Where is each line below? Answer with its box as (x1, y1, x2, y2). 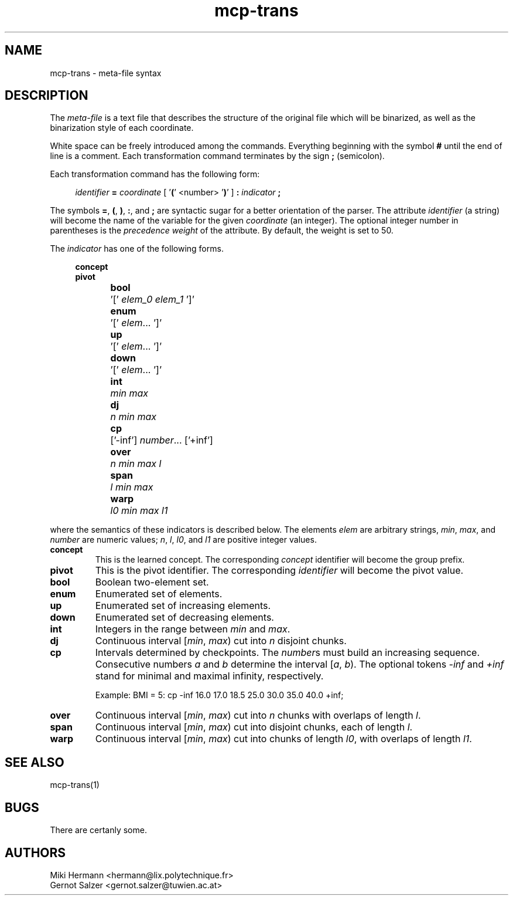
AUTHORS (5, 845, 66, 860)
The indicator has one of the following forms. (50, 243, 224, 254)
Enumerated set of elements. (95, 588, 223, 600)
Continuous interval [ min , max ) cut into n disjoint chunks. (95, 635, 347, 647)
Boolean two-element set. (95, 576, 209, 588)
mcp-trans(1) (50, 780, 100, 790)
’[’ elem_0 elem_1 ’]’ (110, 293, 194, 306)
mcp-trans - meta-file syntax (50, 67, 162, 78)
